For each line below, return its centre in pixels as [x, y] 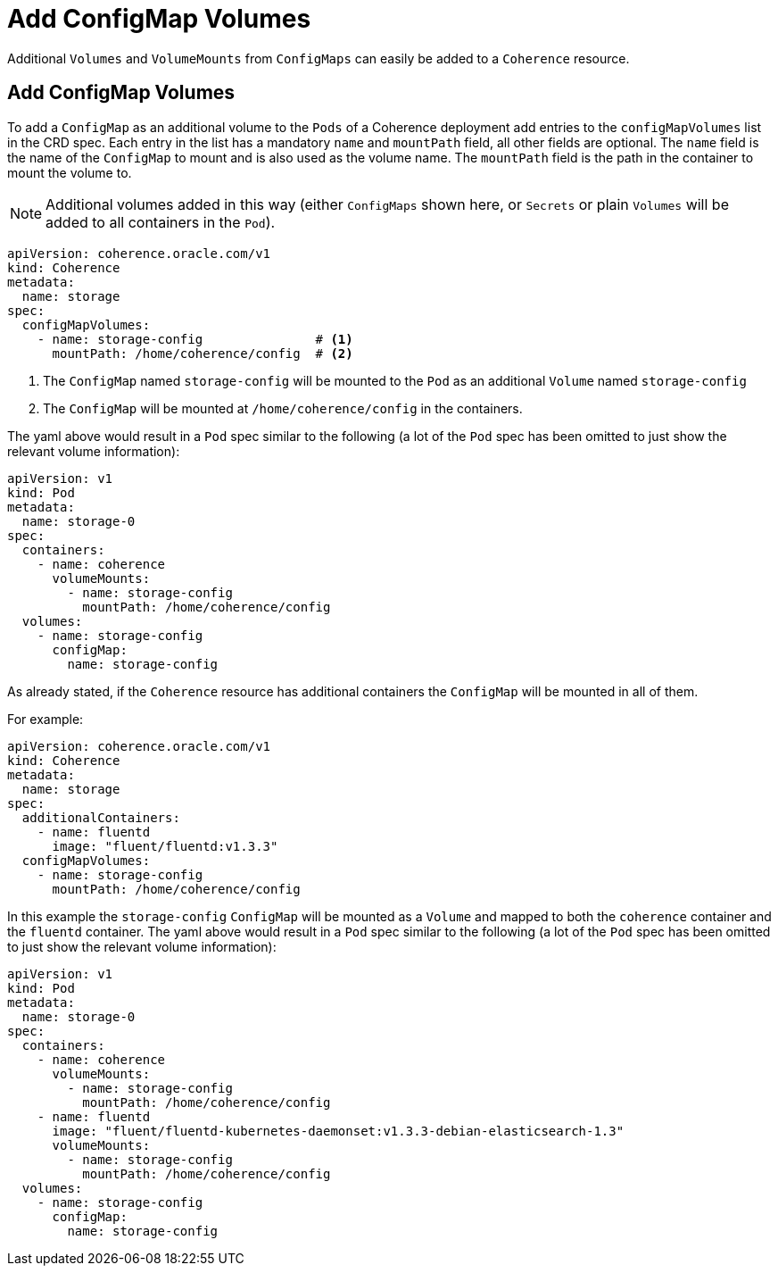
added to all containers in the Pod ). [161, 222]
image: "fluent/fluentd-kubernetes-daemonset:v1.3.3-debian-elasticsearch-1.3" [338, 1131]
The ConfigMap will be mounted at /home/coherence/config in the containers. [283, 408]
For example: [46, 719]
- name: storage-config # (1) [195, 339]
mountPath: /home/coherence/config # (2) [203, 353]
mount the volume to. [70, 172]
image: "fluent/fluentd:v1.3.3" [165, 846]
